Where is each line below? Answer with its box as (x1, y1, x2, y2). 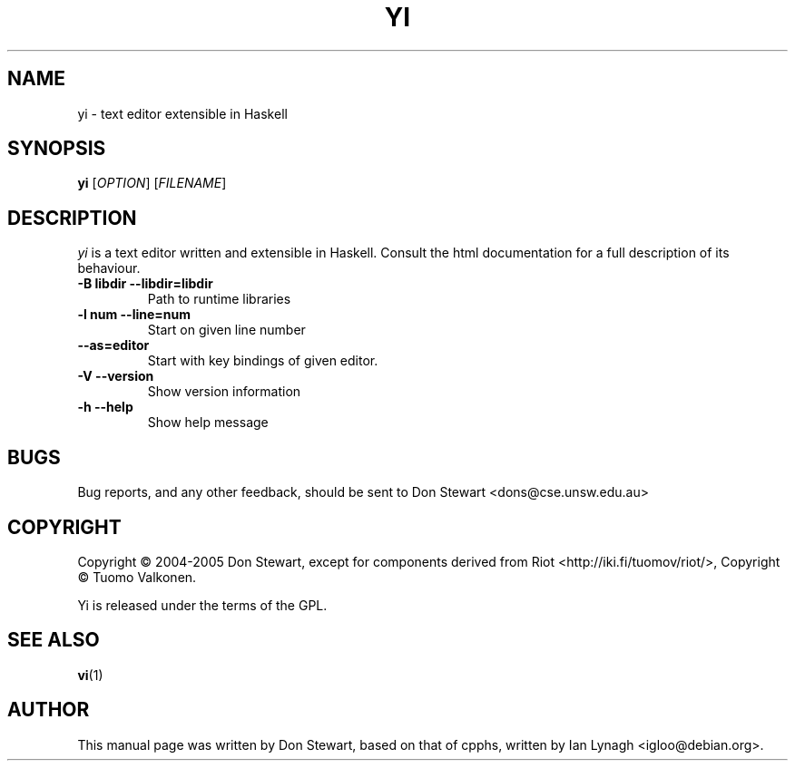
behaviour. (77, 260, 141, 277)
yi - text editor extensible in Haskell (77, 105, 288, 122)
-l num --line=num (77, 306, 191, 323)
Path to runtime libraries (147, 291, 291, 307)
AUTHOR (7, 698, 90, 722)
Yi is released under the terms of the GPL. (77, 597, 328, 613)
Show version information (147, 384, 301, 400)
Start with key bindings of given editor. (147, 353, 378, 369)
